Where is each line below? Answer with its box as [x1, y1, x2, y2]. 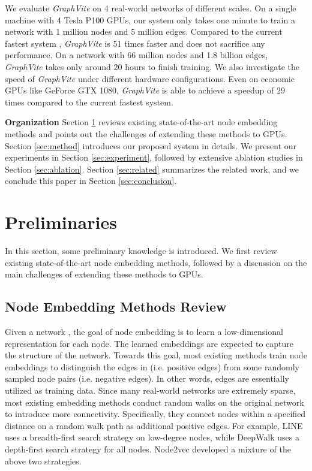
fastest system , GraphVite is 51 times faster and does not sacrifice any [5, 37, 265, 49]
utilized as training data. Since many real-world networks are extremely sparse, [5, 384, 296, 396]
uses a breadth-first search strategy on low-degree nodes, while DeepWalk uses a [5, 431, 299, 443]
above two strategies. [5, 454, 82, 467]
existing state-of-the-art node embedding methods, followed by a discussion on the [5, 256, 307, 268]
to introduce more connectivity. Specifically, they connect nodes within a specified [5, 407, 306, 420]
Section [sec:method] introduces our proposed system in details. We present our [5, 139, 297, 152]
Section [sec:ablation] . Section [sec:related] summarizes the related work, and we [5, 162, 299, 175]
